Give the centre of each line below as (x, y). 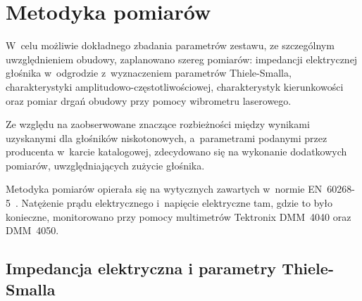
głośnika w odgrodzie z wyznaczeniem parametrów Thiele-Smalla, (149, 73)
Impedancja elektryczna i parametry (141, 268)
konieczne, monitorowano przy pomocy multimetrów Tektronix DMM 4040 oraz (179, 216)
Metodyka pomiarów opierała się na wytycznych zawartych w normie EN (164, 189)
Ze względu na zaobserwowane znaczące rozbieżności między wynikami (158, 124)
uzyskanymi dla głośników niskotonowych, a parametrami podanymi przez (167, 137)
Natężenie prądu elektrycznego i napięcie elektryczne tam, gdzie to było (177, 203)
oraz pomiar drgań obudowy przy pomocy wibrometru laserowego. (149, 100)
